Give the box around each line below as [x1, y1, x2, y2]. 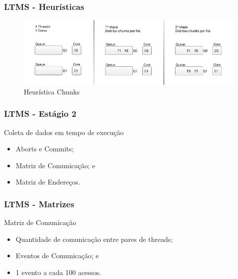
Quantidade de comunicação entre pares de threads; [15, 233, 173, 244]
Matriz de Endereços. [15, 177, 80, 187]
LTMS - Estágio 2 [4, 107, 76, 120]
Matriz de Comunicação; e [15, 160, 96, 170]
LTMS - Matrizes [4, 197, 74, 210]
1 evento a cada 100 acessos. [15, 267, 102, 278]
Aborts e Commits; [15, 143, 74, 154]
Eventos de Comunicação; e [15, 250, 99, 261]
